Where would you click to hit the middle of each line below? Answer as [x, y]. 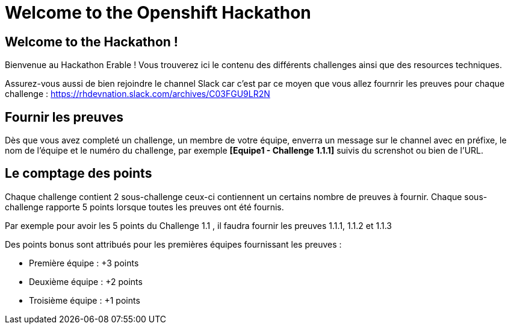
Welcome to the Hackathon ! [91, 42]
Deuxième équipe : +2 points [86, 281]
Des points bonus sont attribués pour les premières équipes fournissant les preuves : [173, 244]
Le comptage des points [79, 174]
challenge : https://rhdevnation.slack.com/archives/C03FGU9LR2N [138, 94]
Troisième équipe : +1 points [85, 300]
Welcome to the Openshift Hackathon [158, 13]
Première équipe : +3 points [84, 263]
